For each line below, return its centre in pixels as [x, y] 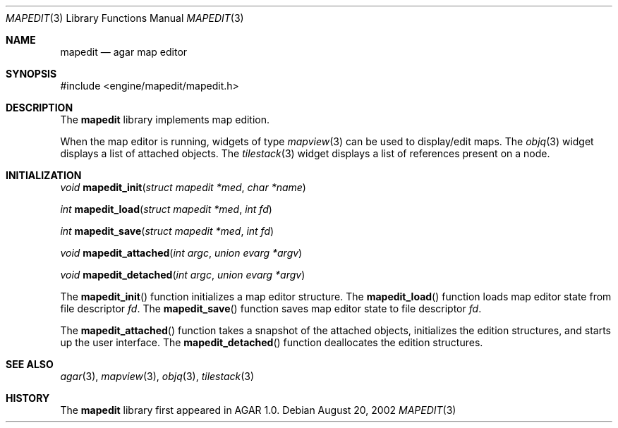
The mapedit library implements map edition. [165, 120]
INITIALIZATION [44, 175]
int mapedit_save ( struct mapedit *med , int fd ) [167, 231]
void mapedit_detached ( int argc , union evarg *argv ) [183, 275]
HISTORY [28, 398]
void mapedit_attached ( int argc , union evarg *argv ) [181, 253]
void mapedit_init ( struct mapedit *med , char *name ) [183, 187]
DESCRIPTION [40, 108]
